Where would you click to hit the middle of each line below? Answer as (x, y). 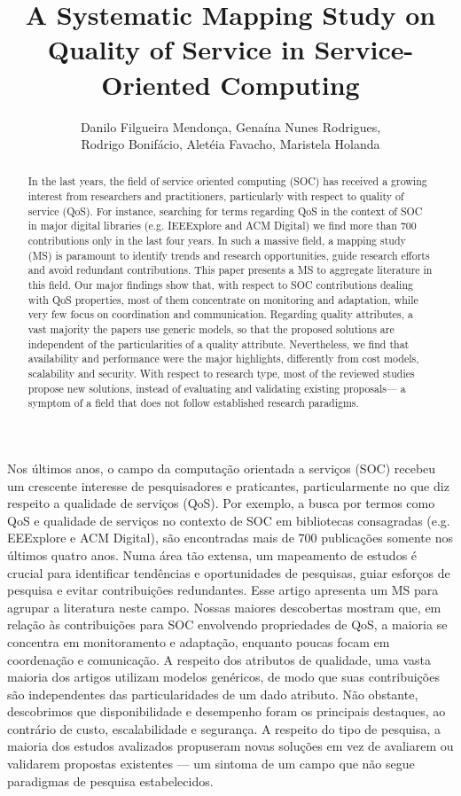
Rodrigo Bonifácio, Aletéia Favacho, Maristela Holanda (230, 144)
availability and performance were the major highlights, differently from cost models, (223, 359)
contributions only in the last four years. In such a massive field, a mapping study (217, 241)
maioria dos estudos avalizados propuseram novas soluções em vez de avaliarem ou (230, 746)
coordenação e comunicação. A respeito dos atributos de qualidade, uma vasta (219, 659)
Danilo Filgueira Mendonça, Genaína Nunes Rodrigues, (230, 126)
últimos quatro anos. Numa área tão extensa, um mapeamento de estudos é (212, 554)
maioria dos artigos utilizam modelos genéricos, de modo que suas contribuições (223, 677)
